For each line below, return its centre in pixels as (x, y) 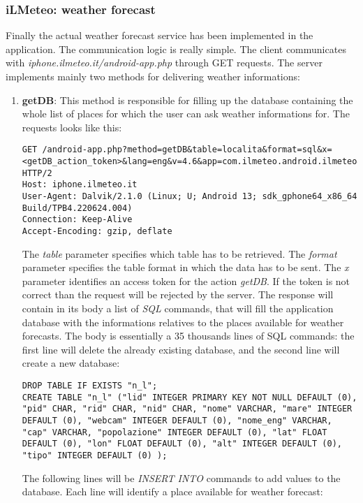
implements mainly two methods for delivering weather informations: (153, 76)
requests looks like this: (72, 127)
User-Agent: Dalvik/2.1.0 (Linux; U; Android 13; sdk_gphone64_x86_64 (190, 196)
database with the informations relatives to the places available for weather (183, 322)
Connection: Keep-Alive (77, 220)
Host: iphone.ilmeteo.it (80, 185)
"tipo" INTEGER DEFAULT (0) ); (95, 455)
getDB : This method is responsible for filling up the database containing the (187, 100)
